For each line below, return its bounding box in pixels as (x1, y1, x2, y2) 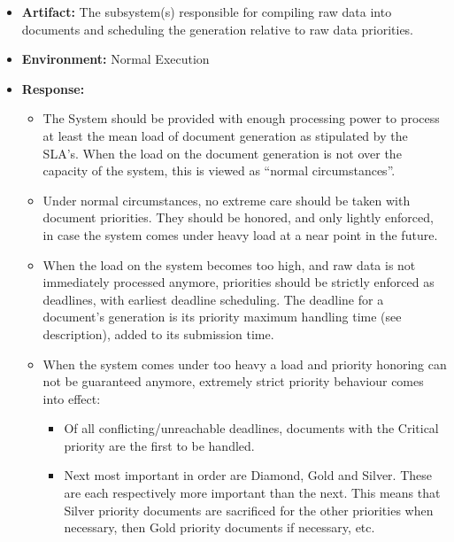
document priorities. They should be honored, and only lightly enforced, (42, 208, 434, 227)
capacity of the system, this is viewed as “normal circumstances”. (42, 161, 396, 180)
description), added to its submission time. (42, 324, 274, 343)
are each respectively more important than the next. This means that (64, 484, 441, 502)
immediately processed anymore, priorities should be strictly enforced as (42, 273, 435, 291)
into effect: (42, 389, 101, 407)
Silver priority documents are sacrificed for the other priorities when (64, 500, 434, 519)
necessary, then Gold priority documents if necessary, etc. (64, 518, 375, 537)
